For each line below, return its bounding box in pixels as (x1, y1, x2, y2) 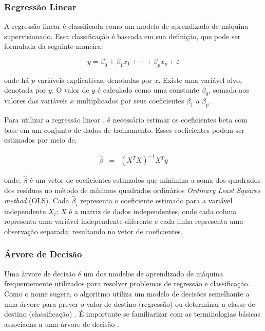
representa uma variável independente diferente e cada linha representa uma (4, 216, 243, 227)
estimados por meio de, (4, 134, 77, 145)
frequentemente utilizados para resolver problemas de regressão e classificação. (4, 278, 250, 289)
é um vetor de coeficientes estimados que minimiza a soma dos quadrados (29, 175, 261, 185)
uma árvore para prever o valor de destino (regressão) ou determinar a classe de (4, 298, 255, 309)
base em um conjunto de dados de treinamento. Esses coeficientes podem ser (4, 124, 244, 135)
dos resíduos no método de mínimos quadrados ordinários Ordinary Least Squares (4, 185, 260, 196)
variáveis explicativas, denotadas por (37, 74, 152, 85)
